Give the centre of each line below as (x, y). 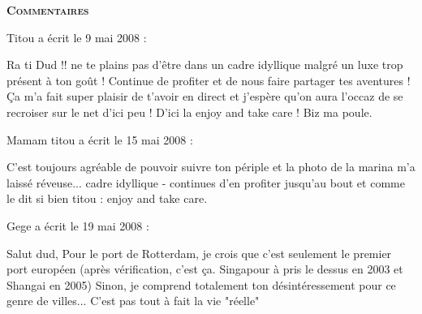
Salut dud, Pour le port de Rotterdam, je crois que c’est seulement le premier (199, 253)
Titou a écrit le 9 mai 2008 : (77, 37)
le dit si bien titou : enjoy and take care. (107, 198)
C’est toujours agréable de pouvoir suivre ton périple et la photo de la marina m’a (211, 167)
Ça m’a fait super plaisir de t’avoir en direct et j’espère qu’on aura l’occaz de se (205, 96)
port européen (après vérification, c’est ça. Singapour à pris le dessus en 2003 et (205, 269)
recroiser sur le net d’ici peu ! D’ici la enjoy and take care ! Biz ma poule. (189, 112)
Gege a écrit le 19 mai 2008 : (78, 225)
